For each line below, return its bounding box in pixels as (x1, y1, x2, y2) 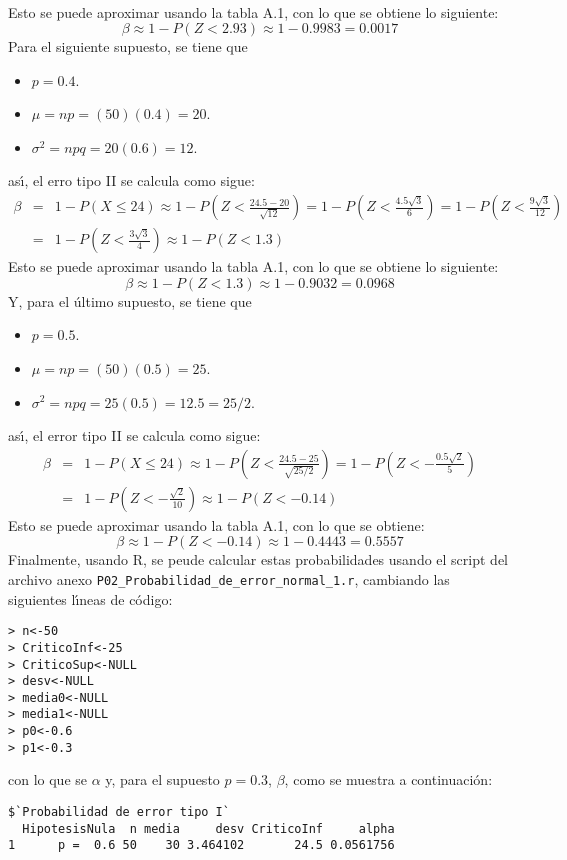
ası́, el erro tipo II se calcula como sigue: (8, 170, 255, 191)
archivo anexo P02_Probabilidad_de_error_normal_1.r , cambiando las (8, 568, 450, 589)
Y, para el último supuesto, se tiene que (8, 290, 252, 311)
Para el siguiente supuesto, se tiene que (8, 36, 248, 57)
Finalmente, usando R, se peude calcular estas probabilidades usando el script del (8, 549, 508, 570)
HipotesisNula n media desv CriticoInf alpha (22, 821, 395, 836)
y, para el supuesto (105, 769, 220, 790)
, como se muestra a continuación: (284, 769, 493, 790)
